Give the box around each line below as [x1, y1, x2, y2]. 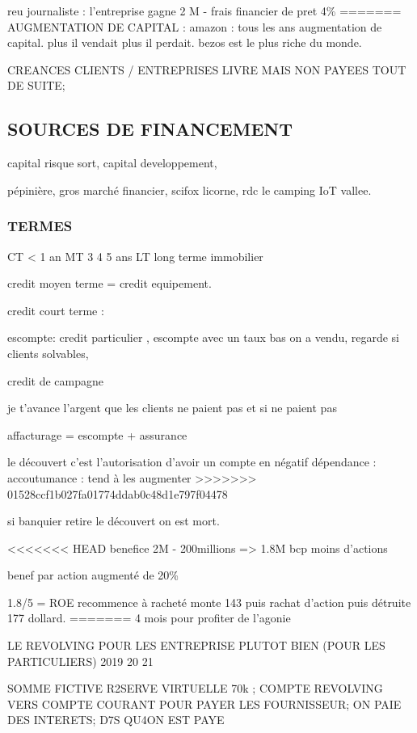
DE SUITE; [7, 77, 65, 94]
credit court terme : [7, 301, 104, 318]
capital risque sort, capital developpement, [7, 154, 217, 171]
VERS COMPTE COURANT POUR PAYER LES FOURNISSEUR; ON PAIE [7, 695, 402, 712]
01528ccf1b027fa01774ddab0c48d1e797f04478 [7, 485, 228, 502]
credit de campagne [7, 372, 104, 389]
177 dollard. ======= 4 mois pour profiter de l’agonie [7, 609, 291, 626]
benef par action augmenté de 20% [7, 567, 179, 583]
